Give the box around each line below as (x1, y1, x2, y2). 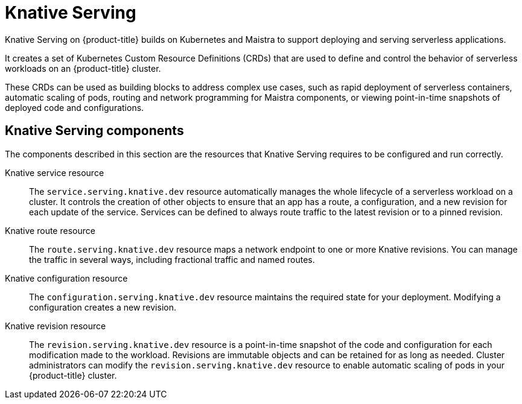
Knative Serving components (5, 123, 184, 139)
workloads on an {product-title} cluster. (5, 63, 161, 74)
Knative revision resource (5, 320, 106, 331)
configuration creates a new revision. (29, 301, 176, 312)
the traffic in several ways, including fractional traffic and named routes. (29, 254, 315, 265)
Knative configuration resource (5, 273, 128, 283)
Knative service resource (5, 167, 104, 178)
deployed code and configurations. (5, 102, 144, 113)
